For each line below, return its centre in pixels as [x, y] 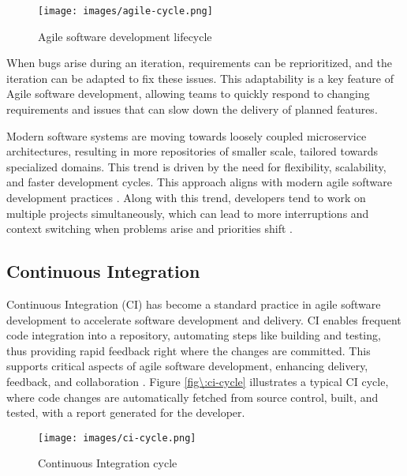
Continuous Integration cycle [108, 463]
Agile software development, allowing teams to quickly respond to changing [188, 94]
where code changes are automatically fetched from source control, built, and [192, 397]
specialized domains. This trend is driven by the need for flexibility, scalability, [196, 166]
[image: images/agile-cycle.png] [125, 11]
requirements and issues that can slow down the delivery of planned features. [192, 109]
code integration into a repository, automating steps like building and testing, [194, 335]
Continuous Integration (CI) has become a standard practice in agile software [194, 304]
